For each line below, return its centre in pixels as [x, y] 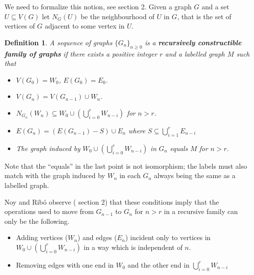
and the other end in [158, 264]
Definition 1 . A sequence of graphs [58, 42]
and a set [215, 6]
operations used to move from [49, 211]
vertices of [20, 26]
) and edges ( [97, 237]
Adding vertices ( [42, 237]
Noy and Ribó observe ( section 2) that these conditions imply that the [112, 201]
